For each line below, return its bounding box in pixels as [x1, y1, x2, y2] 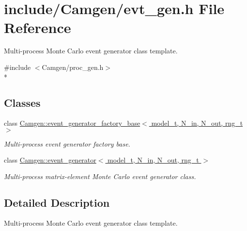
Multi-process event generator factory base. [4, 138, 130, 148]
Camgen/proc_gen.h [42, 62, 104, 72]
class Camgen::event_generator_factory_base [4, 118, 140, 128]
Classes [4, 95, 41, 110]
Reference [4, 17, 71, 37]
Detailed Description [4, 195, 110, 210]
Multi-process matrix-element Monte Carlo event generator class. [4, 171, 196, 181]
